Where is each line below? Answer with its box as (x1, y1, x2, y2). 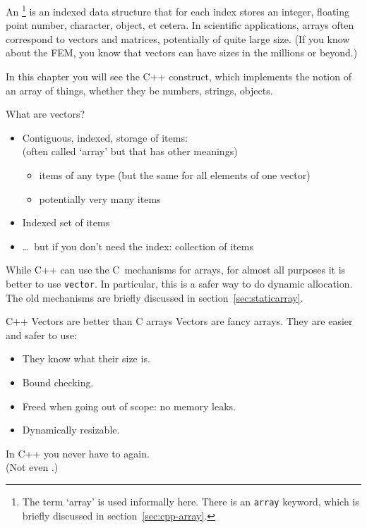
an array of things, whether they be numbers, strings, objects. (6, 82, 273, 97)
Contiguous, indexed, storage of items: (22, 130, 188, 145)
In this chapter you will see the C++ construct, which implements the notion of (6, 69, 351, 84)
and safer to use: (6, 327, 77, 342)
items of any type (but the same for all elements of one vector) (39, 168, 311, 182)
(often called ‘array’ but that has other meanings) (22, 144, 238, 159)
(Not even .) (6, 460, 59, 474)
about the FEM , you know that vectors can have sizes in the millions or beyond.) (6, 45, 358, 60)
